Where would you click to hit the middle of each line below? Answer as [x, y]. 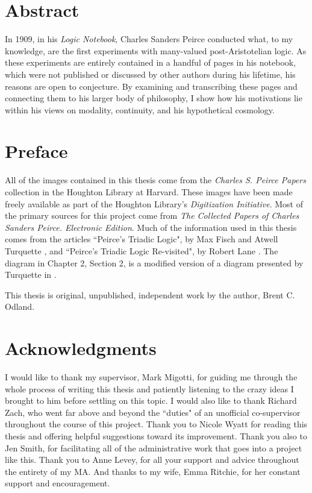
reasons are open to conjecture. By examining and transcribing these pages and [151, 86]
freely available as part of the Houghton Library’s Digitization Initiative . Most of [154, 203]
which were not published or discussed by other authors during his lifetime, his [150, 74]
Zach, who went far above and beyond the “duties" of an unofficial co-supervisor [153, 412]
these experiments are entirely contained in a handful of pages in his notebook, [151, 62]
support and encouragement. [58, 483]
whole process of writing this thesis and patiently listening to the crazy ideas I [149, 388]
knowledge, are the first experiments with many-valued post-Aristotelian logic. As [156, 50]
